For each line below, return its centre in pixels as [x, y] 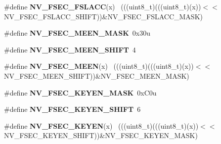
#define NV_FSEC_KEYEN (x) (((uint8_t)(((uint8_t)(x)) [101, 125]
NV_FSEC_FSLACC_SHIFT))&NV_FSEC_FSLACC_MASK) [103, 16]
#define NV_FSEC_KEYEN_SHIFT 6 [72, 109]
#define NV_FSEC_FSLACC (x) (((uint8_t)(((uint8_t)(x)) [103, 6]
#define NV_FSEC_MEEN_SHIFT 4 [70, 49]
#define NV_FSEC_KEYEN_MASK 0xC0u [80, 92]
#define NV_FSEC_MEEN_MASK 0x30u [77, 33]
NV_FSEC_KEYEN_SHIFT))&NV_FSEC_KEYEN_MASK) [101, 135]
